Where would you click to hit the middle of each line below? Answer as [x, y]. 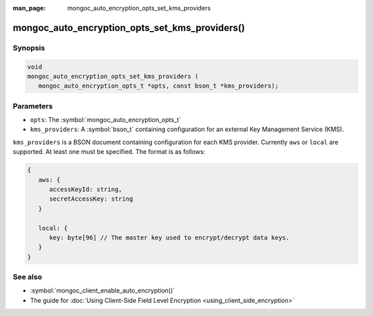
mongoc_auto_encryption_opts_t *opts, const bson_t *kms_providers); [159, 86]
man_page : [29, 8]
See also [28, 277]
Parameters [33, 106]
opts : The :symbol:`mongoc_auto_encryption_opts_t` [105, 120]
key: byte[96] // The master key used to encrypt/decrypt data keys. [170, 237]
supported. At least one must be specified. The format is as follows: [109, 152]
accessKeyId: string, [86, 189]
